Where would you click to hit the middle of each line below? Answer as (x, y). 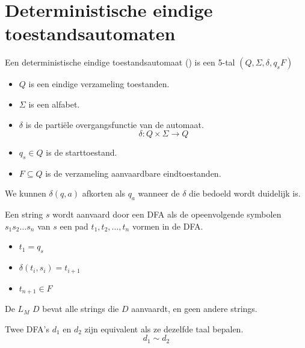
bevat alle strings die (81, 309)
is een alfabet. (54, 104)
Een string (24, 214)
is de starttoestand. (82, 152)
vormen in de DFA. (168, 226)
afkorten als (104, 193)
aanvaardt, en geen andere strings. (194, 309)
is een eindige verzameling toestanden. (99, 84)
